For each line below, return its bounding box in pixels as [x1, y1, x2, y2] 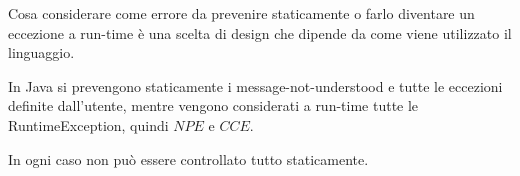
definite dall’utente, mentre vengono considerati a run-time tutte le [8, 95, 419, 116]
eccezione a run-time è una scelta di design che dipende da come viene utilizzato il [8, 22, 512, 43]
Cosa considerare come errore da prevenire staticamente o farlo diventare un [8, 3, 475, 23]
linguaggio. [8, 42, 75, 63]
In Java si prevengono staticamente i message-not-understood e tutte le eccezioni [8, 75, 503, 96]
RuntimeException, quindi [8, 114, 169, 135]
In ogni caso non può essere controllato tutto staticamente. [8, 148, 369, 169]
